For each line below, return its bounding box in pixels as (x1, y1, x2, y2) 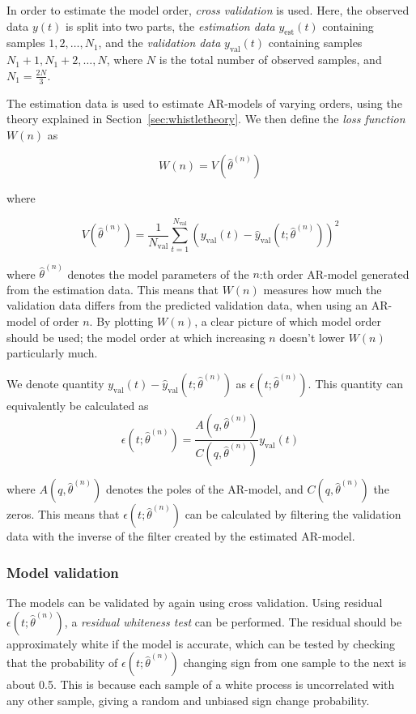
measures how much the (263, 280, 382, 297)
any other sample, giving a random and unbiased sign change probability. (6, 691, 370, 708)
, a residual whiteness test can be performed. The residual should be (64, 613, 402, 630)
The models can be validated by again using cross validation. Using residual (6, 594, 383, 611)
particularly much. (6, 344, 98, 361)
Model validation (6, 562, 119, 582)
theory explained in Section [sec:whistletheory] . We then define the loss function (6, 110, 405, 127)
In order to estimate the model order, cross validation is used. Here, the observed (6, 2, 410, 18)
